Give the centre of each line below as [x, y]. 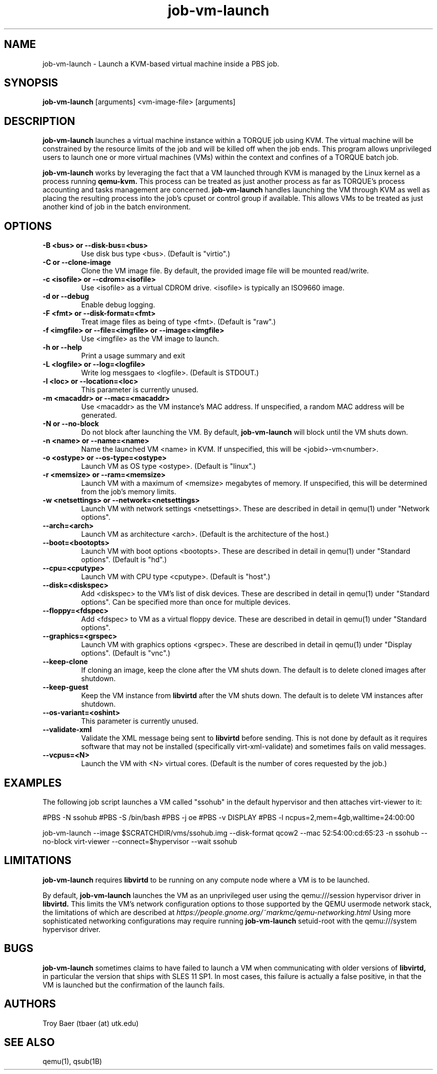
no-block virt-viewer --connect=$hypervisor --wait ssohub [140, 841]
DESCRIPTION [40, 121]
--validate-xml [67, 730]
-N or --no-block [71, 424]
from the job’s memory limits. [129, 492]
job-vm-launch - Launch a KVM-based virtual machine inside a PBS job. [161, 63]
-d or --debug [66, 296]
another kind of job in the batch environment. [117, 207]
